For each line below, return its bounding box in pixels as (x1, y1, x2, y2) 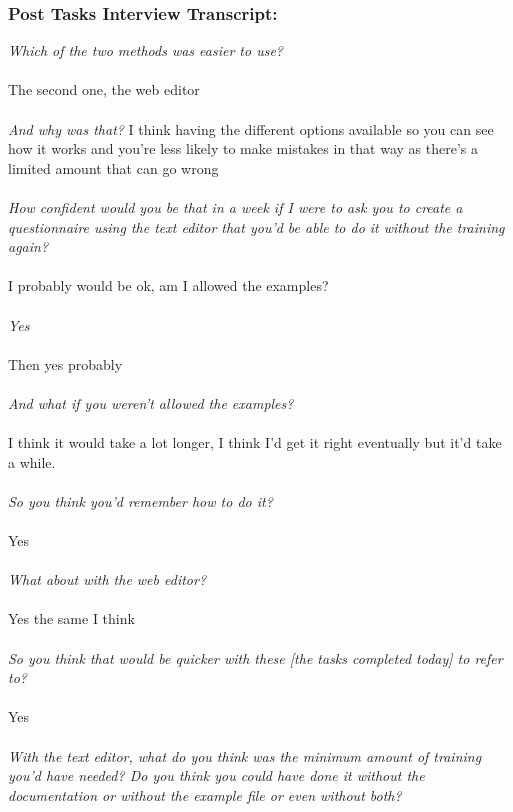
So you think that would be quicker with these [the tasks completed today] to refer (8, 647, 503, 668)
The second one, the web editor (8, 79, 200, 100)
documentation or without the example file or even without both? (8, 784, 402, 805)
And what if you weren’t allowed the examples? (8, 392, 294, 413)
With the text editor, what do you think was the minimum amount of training (8, 745, 482, 766)
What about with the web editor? (8, 569, 207, 590)
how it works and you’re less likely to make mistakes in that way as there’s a (8, 138, 478, 159)
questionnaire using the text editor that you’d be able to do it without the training (8, 216, 505, 237)
